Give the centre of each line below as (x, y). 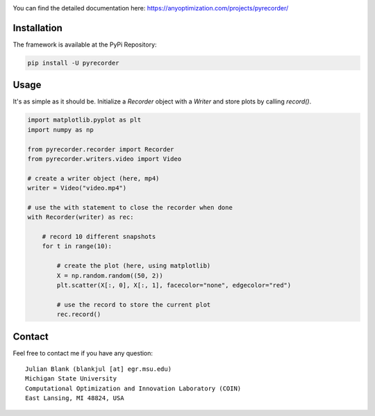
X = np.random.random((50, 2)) (110, 275)
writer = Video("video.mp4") (77, 188)
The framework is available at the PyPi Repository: (85, 44)
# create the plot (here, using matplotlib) (134, 266)
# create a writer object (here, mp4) (93, 178)
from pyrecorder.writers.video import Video (105, 159)
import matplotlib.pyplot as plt (84, 120)
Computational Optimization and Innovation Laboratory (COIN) (133, 388)
